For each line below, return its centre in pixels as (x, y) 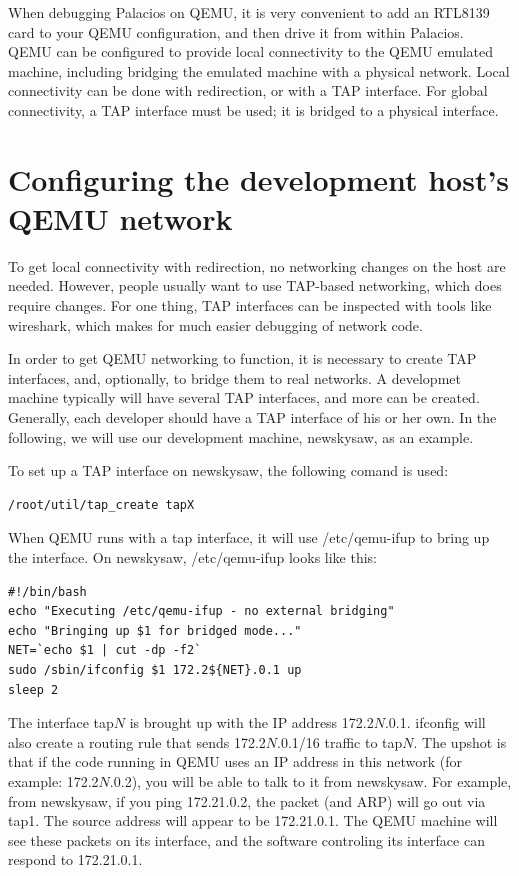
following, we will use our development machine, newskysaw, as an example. (241, 436)
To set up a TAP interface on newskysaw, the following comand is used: (228, 470)
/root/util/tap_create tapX (101, 504)
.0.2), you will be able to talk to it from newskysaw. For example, (310, 780)
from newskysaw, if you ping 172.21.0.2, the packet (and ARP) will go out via (247, 800)
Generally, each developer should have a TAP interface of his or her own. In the (252, 417)
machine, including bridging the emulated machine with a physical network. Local (259, 70)
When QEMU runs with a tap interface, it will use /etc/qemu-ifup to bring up (249, 537)
